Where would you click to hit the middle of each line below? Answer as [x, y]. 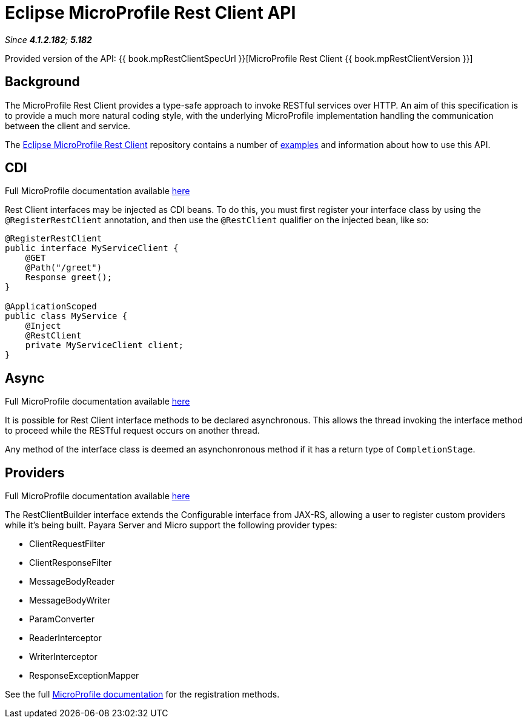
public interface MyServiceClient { [92, 248]
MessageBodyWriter [70, 600]
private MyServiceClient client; [104, 345]
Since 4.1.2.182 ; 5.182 [48, 39]
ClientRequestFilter [67, 544]
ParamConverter [62, 619]
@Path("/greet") [64, 268]
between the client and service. [68, 126]
